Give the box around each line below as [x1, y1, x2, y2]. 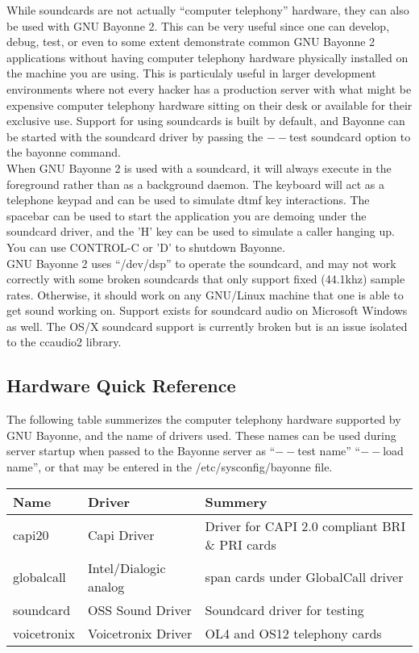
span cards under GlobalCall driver [205, 567, 404, 587]
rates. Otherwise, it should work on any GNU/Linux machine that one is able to [6, 286, 404, 303]
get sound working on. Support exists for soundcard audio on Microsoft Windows [6, 302, 408, 319]
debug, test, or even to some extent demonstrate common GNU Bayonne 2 [6, 33, 375, 50]
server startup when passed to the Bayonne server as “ [6, 442, 276, 459]
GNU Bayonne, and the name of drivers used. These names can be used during [6, 426, 396, 443]
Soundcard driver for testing [205, 600, 364, 619]
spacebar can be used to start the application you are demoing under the [6, 207, 367, 224]
